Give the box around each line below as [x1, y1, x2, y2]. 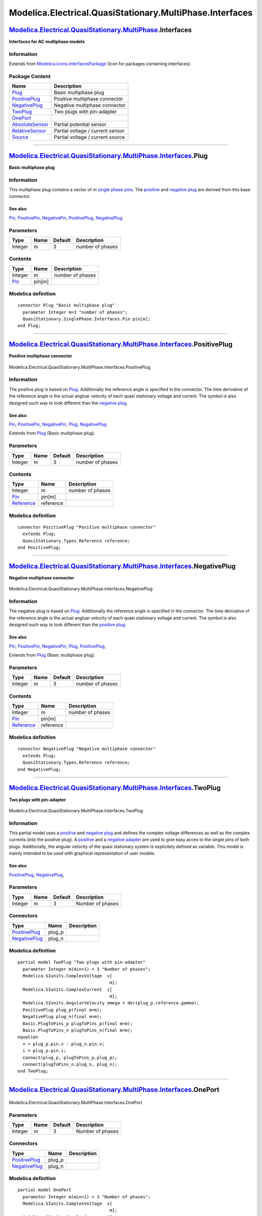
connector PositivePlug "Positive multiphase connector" [17, 524, 156, 530]
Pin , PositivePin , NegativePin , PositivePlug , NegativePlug [9, 215, 123, 221]
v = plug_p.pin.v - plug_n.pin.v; [22, 1041, 105, 1047]
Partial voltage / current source [53, 134, 125, 141]
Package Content [9, 73, 51, 80]
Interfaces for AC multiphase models [9, 39, 85, 45]
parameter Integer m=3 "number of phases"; [22, 309, 128, 315]
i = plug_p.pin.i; [22, 1048, 66, 1054]
